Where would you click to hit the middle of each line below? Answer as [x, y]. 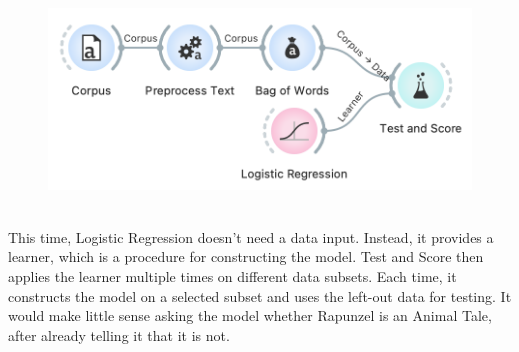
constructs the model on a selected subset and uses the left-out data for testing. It [260, 295]
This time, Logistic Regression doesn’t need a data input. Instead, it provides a [251, 236]
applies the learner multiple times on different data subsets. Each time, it [232, 275]
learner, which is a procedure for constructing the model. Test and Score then [246, 256]
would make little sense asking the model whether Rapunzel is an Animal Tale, [250, 315]
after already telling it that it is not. [119, 334]
